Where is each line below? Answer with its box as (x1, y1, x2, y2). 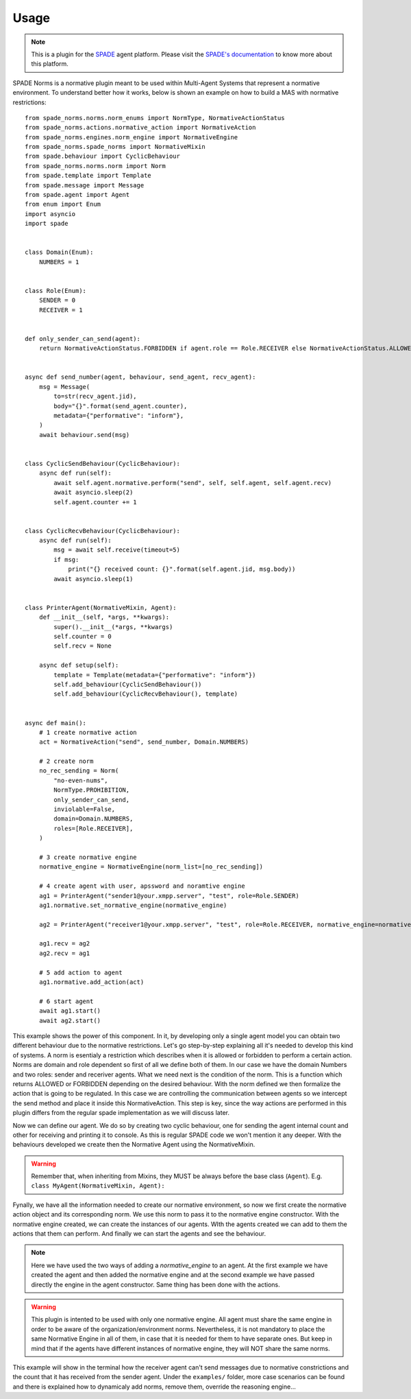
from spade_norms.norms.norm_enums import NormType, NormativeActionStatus (25, 114, 285, 121)
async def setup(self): (38, 661, 119, 669)
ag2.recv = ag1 (38, 949, 90, 957)
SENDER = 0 (38, 296, 76, 305)
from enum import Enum (25, 200, 101, 209)
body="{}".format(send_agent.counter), (53, 402, 188, 410)
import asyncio (25, 210, 76, 218)
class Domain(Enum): (25, 248, 94, 257)
